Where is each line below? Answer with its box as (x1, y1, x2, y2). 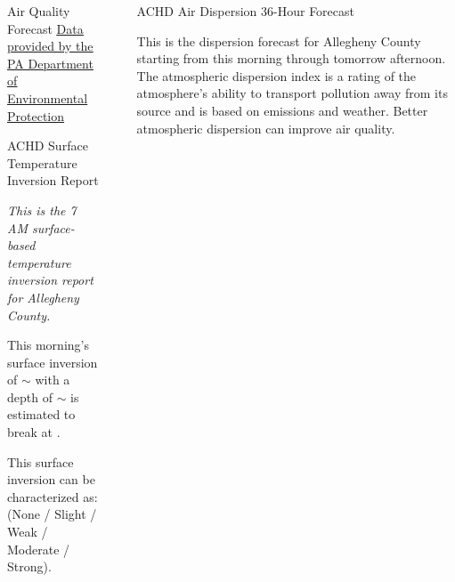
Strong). (7, 557, 52, 576)
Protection (7, 106, 65, 125)
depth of (7, 387, 53, 406)
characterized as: (7, 487, 98, 505)
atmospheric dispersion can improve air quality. (136, 118, 395, 137)
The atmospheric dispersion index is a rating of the (136, 66, 417, 85)
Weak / (7, 522, 48, 541)
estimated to (7, 405, 76, 424)
